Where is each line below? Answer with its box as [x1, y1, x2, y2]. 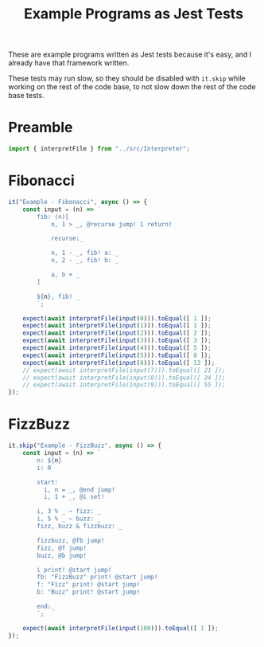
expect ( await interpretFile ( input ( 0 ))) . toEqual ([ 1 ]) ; [22, 314, 212, 323]
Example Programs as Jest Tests [23, 5, 244, 23]
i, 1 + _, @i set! [43, 493, 105, 501]
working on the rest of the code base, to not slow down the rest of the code [8, 82, 256, 92]
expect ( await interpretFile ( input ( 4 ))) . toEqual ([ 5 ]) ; [22, 344, 212, 352]
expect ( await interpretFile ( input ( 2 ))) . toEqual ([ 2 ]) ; [22, 329, 212, 337]
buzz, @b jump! [37, 551, 87, 559]
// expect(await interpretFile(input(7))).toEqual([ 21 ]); [22, 366, 226, 374]
